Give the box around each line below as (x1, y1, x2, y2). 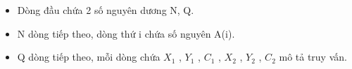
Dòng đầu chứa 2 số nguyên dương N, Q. (17, 3, 194, 17)
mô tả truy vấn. (279, 49, 347, 64)
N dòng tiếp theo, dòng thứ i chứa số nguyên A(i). (17, 26, 235, 40)
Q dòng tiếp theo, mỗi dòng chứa (17, 49, 161, 64)
